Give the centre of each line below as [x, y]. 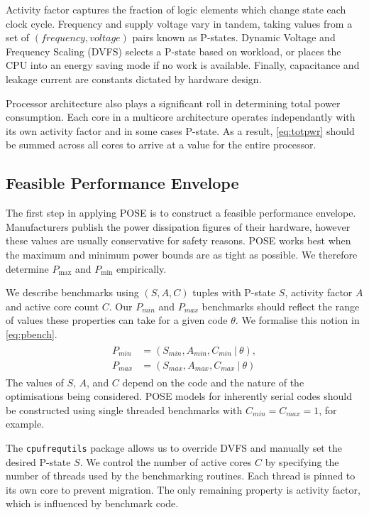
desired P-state [38, 461]
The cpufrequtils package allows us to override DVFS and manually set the [174, 447]
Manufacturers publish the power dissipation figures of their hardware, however [178, 226]
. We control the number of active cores [166, 461]
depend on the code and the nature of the [213, 382]
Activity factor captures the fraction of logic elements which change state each [176, 9]
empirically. [142, 268]
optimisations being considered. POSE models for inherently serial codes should [179, 396]
